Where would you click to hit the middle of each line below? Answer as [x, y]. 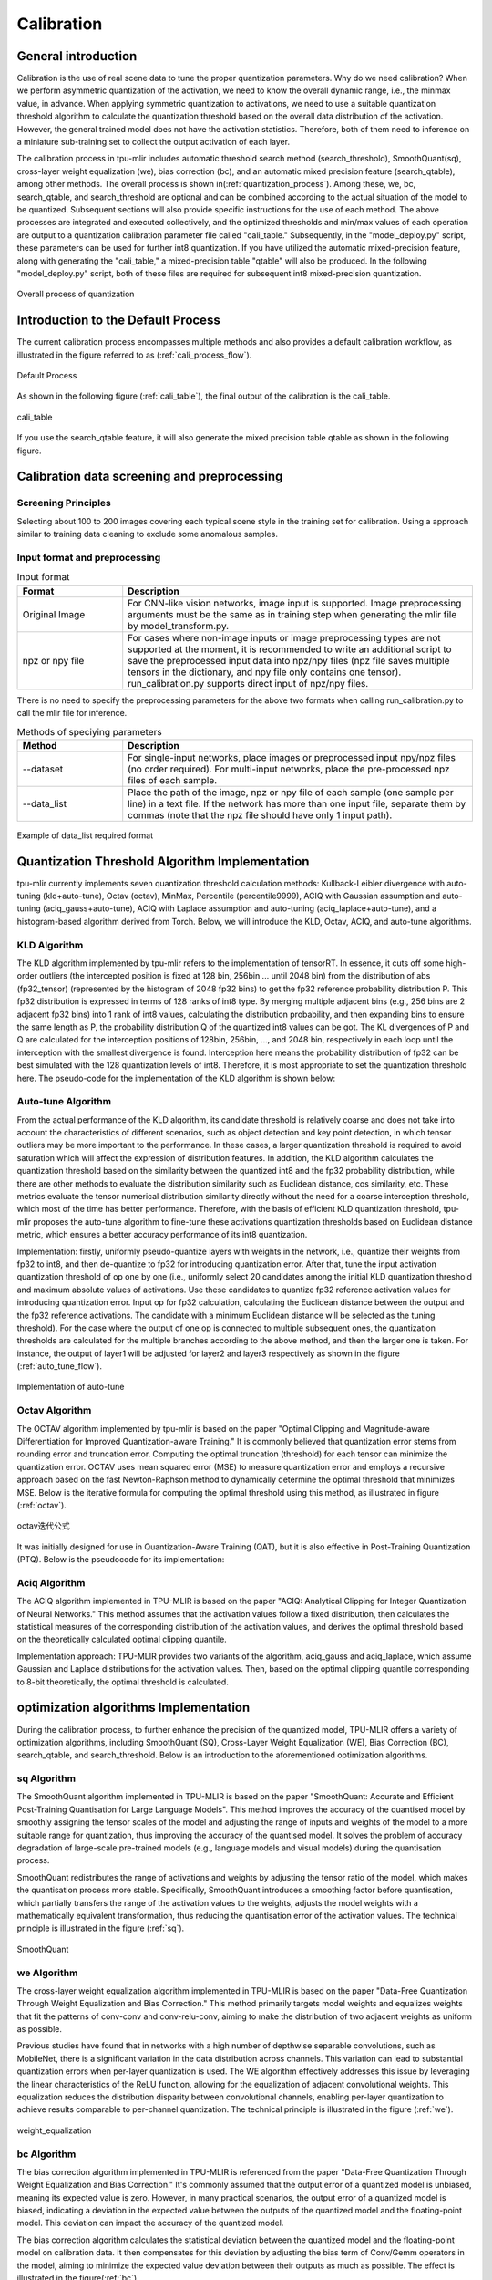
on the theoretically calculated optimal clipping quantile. [122, 1639]
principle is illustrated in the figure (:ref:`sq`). [101, 1928]
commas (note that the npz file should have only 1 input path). [260, 814]
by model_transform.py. [179, 626]
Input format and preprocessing [89, 557]
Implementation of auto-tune [71, 1387]
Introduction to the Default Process [118, 321]
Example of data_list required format [85, 835]
